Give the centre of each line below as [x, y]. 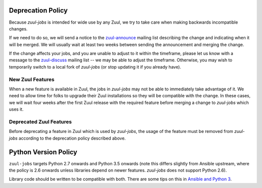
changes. [18, 29]
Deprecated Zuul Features [41, 122]
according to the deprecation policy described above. [72, 138]
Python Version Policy [43, 152]
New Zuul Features [32, 79]
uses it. [16, 109]
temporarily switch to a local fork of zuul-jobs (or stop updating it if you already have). [95, 67]
